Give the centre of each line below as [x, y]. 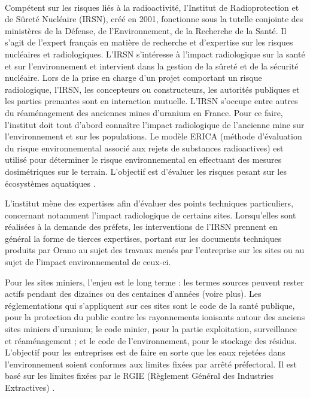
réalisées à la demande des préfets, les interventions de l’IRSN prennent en [141, 227]
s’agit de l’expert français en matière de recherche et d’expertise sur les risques [149, 42]
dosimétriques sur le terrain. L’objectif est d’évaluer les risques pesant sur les [146, 171]
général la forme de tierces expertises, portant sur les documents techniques [143, 238]
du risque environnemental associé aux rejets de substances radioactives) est [144, 148]
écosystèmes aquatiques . [50, 183]
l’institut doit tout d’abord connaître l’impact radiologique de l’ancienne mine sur [155, 124]
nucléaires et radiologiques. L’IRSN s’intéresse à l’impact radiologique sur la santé [155, 54]
